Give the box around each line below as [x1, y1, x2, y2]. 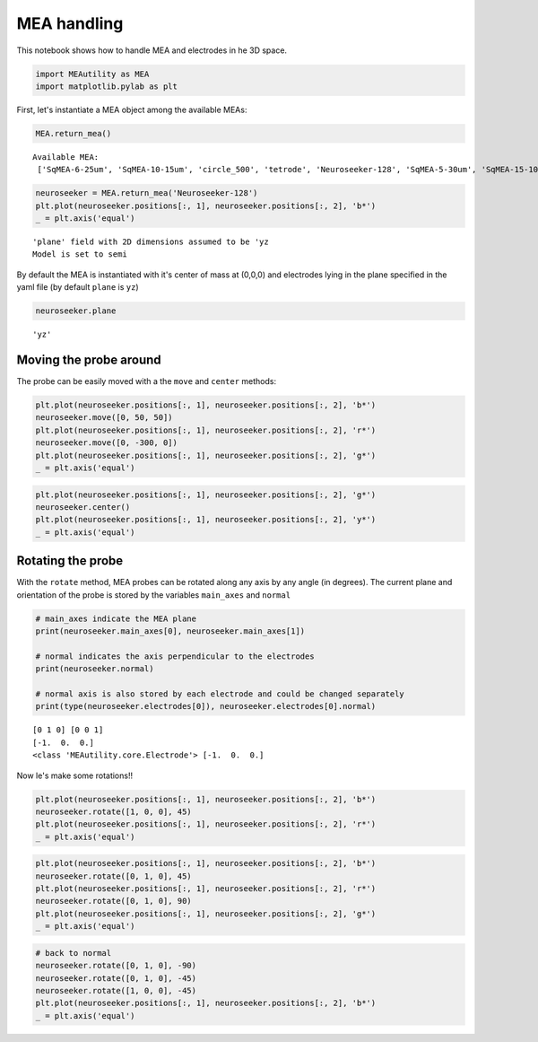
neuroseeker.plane [35, 306, 117, 316]
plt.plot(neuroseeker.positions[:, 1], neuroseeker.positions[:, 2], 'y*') [35, 514, 377, 525]
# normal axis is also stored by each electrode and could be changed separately [35, 688, 405, 699]
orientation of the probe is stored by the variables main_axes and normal [16, 589, 291, 600]
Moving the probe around [16, 352, 161, 367]
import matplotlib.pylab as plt [35, 81, 178, 92]
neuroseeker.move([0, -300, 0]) [35, 438, 178, 448]
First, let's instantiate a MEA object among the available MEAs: [16, 104, 247, 115]
